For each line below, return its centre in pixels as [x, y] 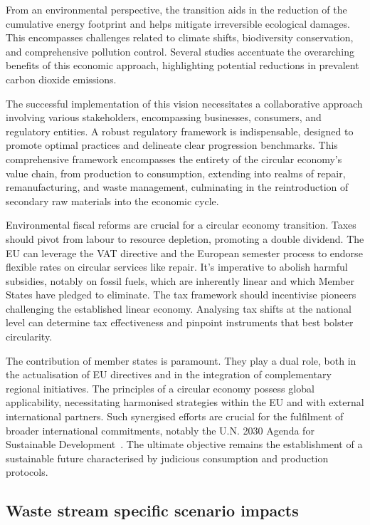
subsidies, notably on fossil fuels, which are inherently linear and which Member [180, 280]
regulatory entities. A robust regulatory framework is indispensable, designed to [180, 131]
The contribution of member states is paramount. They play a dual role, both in [181, 360]
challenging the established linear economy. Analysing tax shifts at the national [179, 308]
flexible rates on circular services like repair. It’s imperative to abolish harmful [177, 267]
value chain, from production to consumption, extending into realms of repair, [176, 173]
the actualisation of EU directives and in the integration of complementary [169, 374]
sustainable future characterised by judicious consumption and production [167, 458]
